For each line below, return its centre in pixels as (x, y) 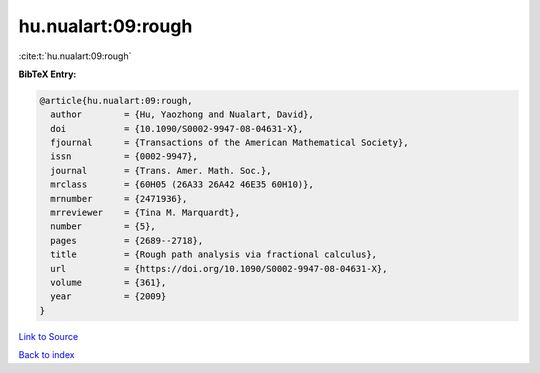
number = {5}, (103, 226)
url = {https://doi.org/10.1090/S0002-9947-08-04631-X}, (219, 268)
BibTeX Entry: (47, 74)
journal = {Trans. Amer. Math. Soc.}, (161, 170)
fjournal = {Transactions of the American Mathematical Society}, (229, 143)
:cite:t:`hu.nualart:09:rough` (75, 56)
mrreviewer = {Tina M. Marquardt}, (145, 213)
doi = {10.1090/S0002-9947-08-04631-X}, (177, 128)
